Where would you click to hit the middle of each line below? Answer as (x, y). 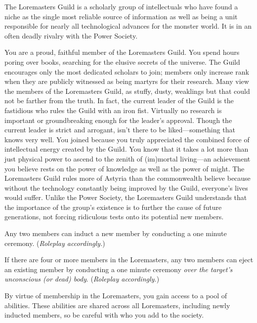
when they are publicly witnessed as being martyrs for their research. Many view (127, 81)
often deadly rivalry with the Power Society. (71, 35)
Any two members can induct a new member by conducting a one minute (116, 233)
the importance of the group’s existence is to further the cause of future (113, 207)
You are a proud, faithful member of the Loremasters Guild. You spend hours (122, 52)
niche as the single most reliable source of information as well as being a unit (121, 16)
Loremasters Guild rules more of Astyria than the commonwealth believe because (128, 178)
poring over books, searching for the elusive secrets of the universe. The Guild (122, 61)
